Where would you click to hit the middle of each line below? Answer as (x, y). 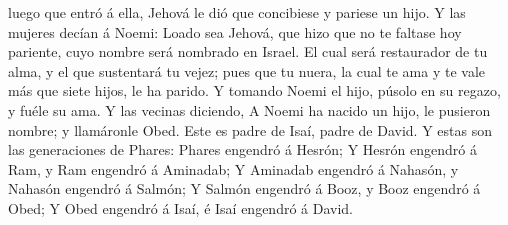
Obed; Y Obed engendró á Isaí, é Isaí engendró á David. (180, 207)
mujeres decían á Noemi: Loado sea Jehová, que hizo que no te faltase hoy (235, 31)
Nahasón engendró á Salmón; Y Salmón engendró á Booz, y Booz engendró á (244, 188)
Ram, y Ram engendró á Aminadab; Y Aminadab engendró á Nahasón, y (233, 168)
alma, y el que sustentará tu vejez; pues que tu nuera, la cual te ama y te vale (247, 70)
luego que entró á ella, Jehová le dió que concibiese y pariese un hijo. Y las (237, 12)
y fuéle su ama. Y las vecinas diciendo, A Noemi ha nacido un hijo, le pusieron (249, 109)
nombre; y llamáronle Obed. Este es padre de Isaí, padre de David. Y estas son (250, 129)
